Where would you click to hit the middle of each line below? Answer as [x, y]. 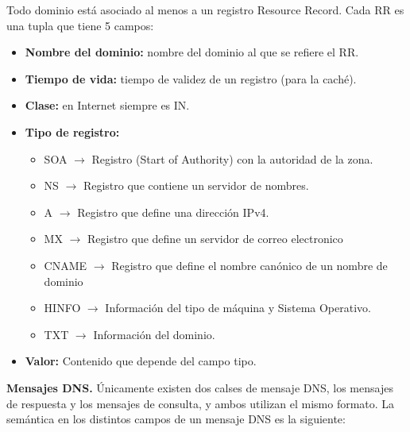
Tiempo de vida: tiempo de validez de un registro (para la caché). [191, 78]
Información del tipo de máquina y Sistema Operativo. [238, 308]
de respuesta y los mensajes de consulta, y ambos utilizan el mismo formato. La [201, 403]
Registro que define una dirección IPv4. [173, 212]
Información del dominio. [154, 334]
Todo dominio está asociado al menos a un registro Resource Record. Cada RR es [205, 10]
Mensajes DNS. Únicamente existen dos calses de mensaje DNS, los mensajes [200, 387]
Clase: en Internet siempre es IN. [107, 105]
